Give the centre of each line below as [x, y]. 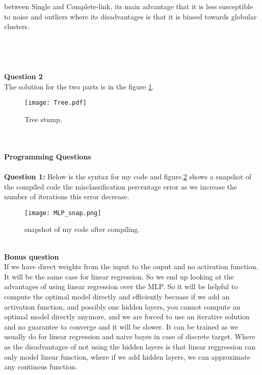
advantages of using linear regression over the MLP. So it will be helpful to [121, 286]
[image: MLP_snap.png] [63, 213]
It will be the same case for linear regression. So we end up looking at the [119, 276]
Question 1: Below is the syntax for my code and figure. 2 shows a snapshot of [128, 176]
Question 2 [23, 76]
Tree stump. [43, 119]
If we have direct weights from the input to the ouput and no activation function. [131, 266]
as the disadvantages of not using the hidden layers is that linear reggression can [130, 346]
